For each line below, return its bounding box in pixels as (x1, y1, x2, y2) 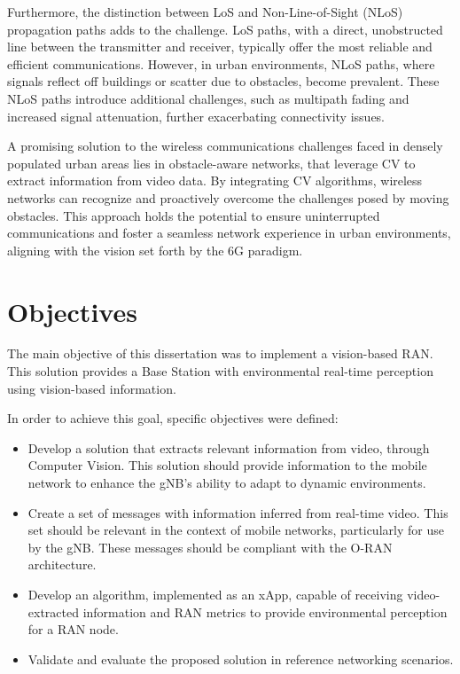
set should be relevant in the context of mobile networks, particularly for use (27, 521, 444, 539)
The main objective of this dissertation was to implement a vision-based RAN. (7, 344, 433, 363)
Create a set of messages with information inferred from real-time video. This (27, 503, 448, 521)
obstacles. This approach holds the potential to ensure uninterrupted (7, 206, 380, 224)
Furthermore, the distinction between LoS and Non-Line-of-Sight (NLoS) (7, 3, 403, 20)
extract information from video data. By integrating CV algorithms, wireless (7, 171, 423, 190)
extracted (27, 602, 80, 621)
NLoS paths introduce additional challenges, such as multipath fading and (7, 89, 409, 107)
